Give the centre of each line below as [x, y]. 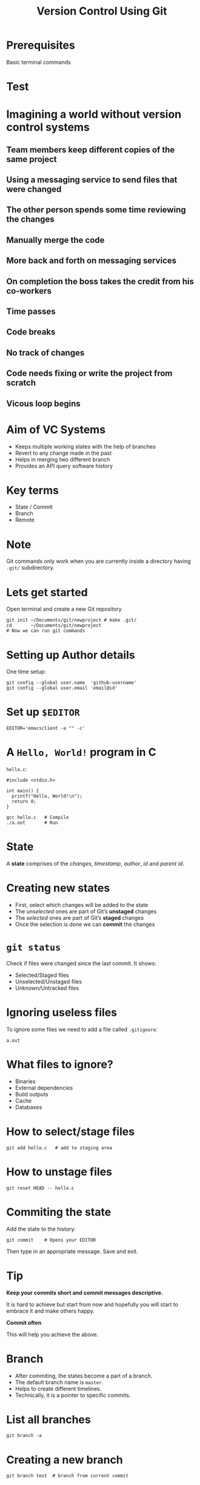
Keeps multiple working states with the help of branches [85, 446]
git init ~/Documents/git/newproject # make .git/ [72, 620]
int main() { [23, 791]
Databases [28, 1107]
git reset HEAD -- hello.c [40, 1188]
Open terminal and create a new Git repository [64, 609]
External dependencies [44, 1087]
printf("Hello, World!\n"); [47, 797]
